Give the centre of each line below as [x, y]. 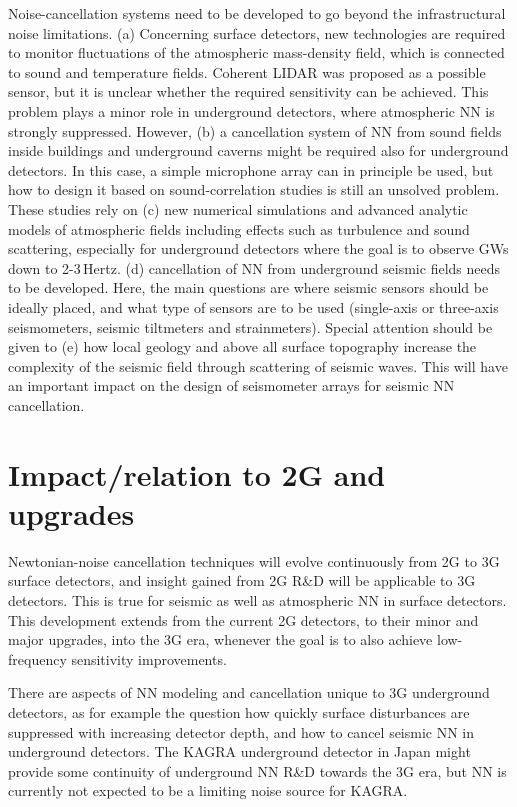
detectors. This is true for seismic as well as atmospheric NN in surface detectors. [257, 599]
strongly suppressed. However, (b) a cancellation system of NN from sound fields [255, 130]
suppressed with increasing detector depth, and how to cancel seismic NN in [241, 731]
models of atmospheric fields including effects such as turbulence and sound [239, 228]
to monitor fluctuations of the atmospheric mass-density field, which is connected [256, 52]
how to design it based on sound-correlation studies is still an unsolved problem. [254, 189]
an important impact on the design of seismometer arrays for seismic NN [231, 385]
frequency [37, 658]
